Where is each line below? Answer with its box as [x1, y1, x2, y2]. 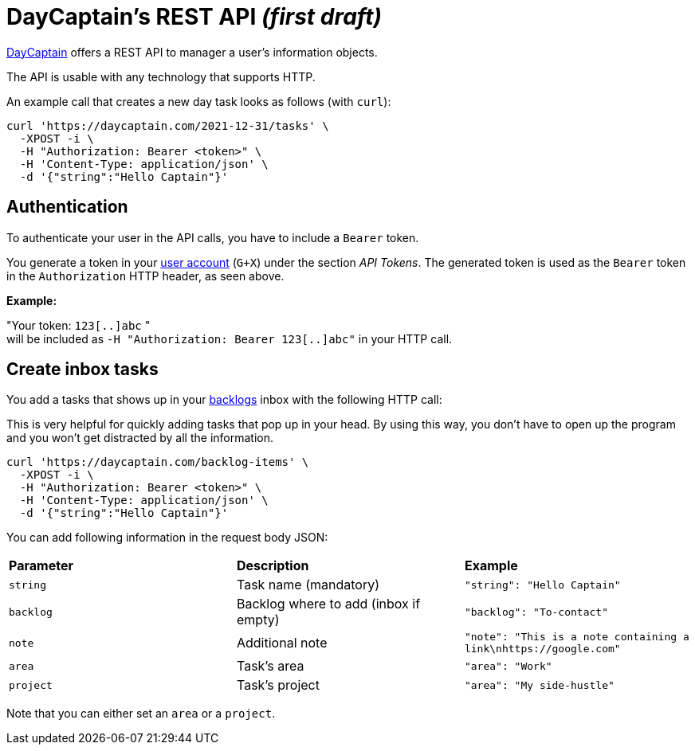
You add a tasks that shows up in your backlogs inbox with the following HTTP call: [6, 393, 442, 407]
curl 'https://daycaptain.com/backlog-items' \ [6, 456, 309, 469]
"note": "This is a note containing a [464, 631, 689, 643]
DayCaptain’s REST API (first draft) [6, 3, 382, 30]
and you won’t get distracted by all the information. [6, 431, 274, 445]
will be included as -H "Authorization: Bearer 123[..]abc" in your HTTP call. [6, 331, 453, 346]
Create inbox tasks [6, 359, 159, 380]
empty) [236, 612, 280, 628]
